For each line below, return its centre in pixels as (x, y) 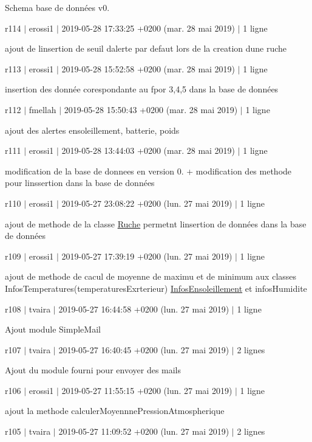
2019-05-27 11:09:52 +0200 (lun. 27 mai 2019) (144, 431)
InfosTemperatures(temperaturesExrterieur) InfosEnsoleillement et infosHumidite (156, 288)
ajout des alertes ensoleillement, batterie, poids (92, 130)
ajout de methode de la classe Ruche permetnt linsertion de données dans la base (156, 223)
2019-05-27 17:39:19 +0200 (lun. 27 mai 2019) (147, 256)
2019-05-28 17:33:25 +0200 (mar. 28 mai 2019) (148, 28)
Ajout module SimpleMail (53, 329)
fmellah (42, 109)
